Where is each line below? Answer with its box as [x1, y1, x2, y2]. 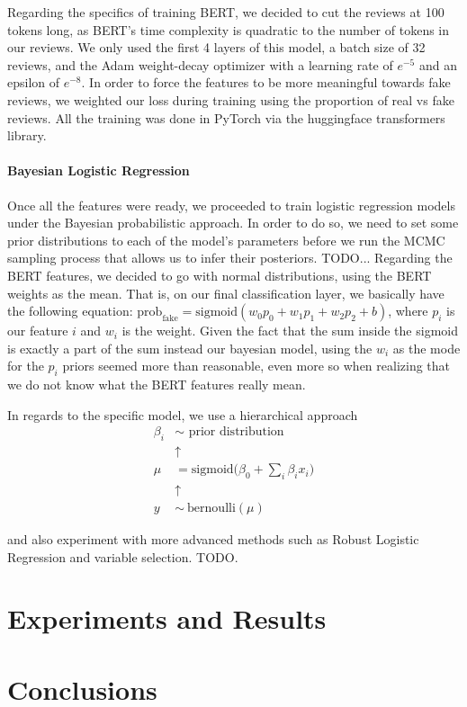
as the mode [392, 338, 461, 357]
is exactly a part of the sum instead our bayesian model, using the [7, 338, 373, 357]
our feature [7, 321, 68, 340]
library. [7, 126, 47, 145]
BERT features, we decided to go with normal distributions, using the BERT [7, 265, 432, 284]
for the [7, 356, 44, 375]
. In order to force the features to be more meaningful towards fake [81, 73, 451, 92]
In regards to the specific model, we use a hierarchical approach [7, 405, 358, 424]
